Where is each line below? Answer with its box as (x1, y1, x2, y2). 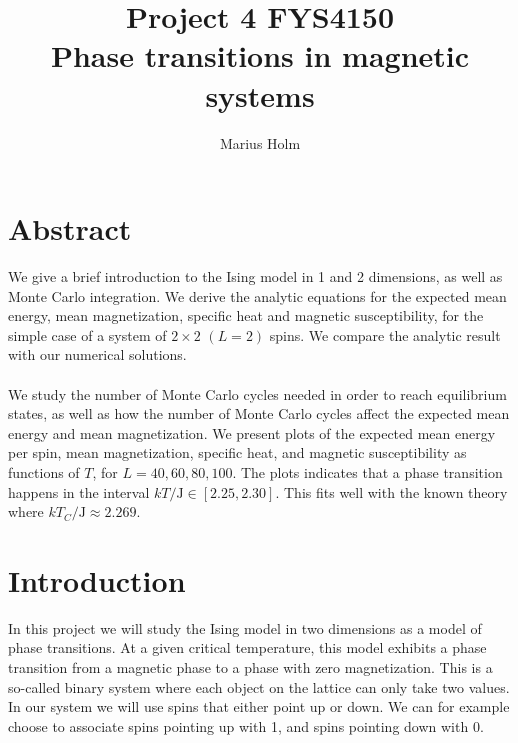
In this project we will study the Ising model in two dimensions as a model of (8, 617, 482, 638)
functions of (8, 461, 80, 482)
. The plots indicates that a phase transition (232, 461, 503, 482)
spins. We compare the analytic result (269, 324, 501, 345)
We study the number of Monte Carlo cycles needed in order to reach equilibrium (8, 383, 507, 404)
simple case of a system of (8, 324, 167, 345)
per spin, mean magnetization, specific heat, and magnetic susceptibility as (8, 442, 467, 463)
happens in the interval (8, 481, 150, 502)
